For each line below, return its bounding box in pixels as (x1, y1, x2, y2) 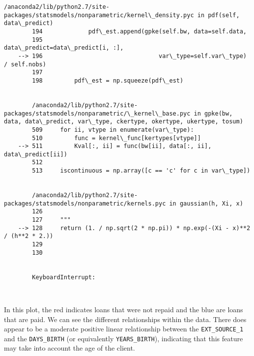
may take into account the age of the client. (4, 343, 135, 353)
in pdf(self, (197, 11, 240, 19)
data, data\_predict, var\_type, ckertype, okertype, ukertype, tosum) (4, 118, 243, 125)
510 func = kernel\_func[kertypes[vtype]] (32, 134, 201, 142)
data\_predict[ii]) (4, 150, 67, 158)
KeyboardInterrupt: (32, 273, 96, 281)
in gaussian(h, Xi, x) (169, 200, 243, 207)
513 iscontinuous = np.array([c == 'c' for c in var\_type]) (32, 167, 251, 175)
